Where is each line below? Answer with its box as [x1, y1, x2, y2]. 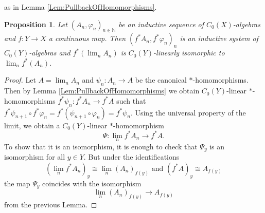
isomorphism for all [4, 151, 65, 162]
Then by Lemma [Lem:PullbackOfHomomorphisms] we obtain [4, 85, 200, 96]
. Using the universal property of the [130, 107, 246, 118]
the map [4, 178, 30, 188]
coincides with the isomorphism [42, 178, 142, 188]
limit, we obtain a [4, 120, 60, 130]
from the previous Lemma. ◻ [4, 199, 97, 210]
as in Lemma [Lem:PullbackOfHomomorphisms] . [4, 2, 157, 12]
